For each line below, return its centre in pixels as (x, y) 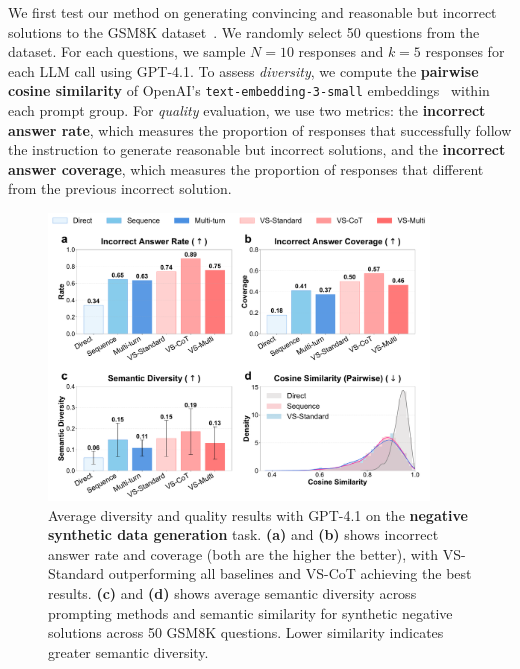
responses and (341, 51)
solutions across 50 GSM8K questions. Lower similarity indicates (246, 632)
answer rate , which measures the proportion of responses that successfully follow (260, 129)
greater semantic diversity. (128, 651)
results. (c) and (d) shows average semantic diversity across (232, 593)
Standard (76, 573)
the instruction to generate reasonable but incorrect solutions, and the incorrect (257, 149)
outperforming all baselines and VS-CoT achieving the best (290, 573)
